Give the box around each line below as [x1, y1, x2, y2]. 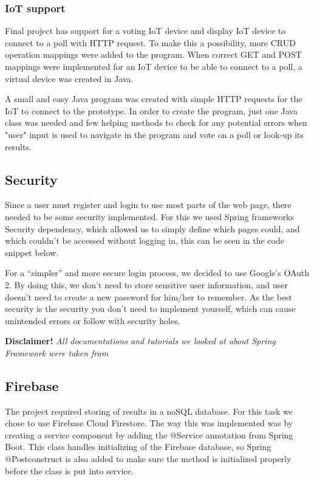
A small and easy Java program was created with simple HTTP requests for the [5, 92, 302, 105]
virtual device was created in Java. [5, 72, 134, 85]
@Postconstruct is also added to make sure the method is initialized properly [5, 452, 292, 465]
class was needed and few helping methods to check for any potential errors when [5, 116, 307, 129]
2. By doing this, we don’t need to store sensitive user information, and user [5, 278, 288, 291]
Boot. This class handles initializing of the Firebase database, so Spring [5, 440, 271, 453]
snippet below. [5, 246, 59, 258]
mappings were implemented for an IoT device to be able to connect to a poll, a [5, 60, 302, 72]
